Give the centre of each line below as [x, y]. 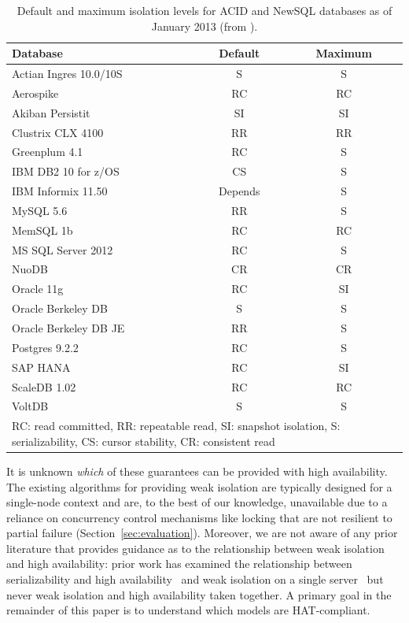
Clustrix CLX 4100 [58, 132]
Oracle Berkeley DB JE [68, 328]
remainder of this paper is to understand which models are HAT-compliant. [188, 610]
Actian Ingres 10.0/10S [67, 74]
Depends [240, 191]
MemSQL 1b [42, 230]
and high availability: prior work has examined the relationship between [179, 564]
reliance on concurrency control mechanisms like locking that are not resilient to [199, 517]
